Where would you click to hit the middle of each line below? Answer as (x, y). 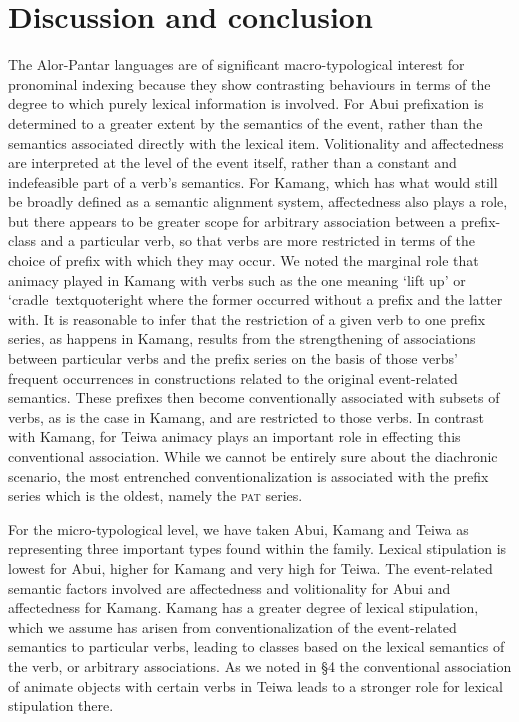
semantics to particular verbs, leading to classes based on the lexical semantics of (256, 646)
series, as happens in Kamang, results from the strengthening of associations (242, 338)
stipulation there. (61, 705)
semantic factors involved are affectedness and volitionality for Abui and (229, 587)
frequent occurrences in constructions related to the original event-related (233, 377)
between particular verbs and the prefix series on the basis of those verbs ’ (233, 358)
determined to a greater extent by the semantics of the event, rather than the (245, 122)
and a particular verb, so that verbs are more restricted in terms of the (258, 240)
